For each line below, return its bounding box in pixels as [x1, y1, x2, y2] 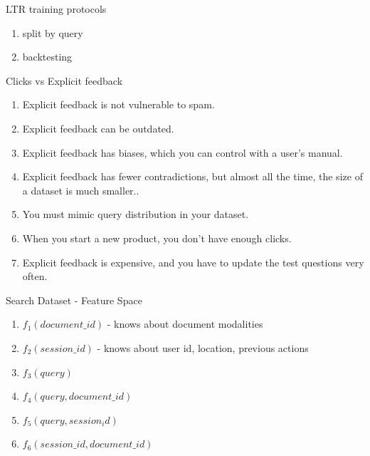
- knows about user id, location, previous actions [97, 340, 309, 355]
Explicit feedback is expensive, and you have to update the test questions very [22, 254, 364, 269]
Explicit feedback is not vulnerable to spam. [22, 97, 215, 112]
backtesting [22, 49, 73, 64]
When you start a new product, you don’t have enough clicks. [22, 230, 292, 245]
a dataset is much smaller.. [22, 182, 139, 197]
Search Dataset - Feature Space [6, 292, 142, 307]
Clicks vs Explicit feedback [6, 73, 123, 88]
